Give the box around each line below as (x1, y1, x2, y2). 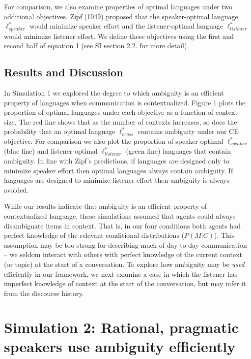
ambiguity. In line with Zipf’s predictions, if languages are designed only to (4, 156, 229, 166)
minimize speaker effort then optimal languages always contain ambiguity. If (4, 165, 233, 175)
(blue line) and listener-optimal (4, 146, 98, 156)
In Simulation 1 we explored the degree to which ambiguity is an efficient (4, 88, 224, 98)
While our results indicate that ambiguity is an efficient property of (4, 201, 207, 211)
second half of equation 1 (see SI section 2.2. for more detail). (4, 40, 189, 51)
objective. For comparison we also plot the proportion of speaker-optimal (4, 136, 223, 146)
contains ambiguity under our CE (138, 126, 239, 136)
